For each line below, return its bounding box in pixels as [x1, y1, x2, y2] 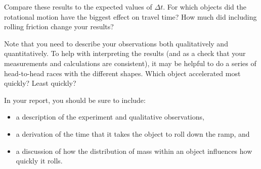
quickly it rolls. [16, 155, 63, 166]
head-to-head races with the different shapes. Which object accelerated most [4, 68, 241, 78]
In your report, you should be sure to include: [4, 94, 146, 105]
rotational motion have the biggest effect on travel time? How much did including [4, 11, 257, 22]
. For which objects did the [163, 2, 247, 12]
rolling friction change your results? [4, 21, 114, 32]
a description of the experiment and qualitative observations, [16, 111, 204, 122]
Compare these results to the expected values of [4, 2, 152, 12]
